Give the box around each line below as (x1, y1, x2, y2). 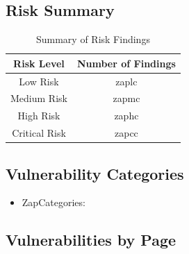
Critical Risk (12, 126, 66, 140)
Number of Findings (76, 56, 176, 70)
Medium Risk (10, 91, 67, 105)
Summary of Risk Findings (35, 32, 150, 46)
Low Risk (19, 74, 59, 88)
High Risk (17, 108, 60, 123)
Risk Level (13, 56, 65, 70)
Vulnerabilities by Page (6, 229, 176, 251)
